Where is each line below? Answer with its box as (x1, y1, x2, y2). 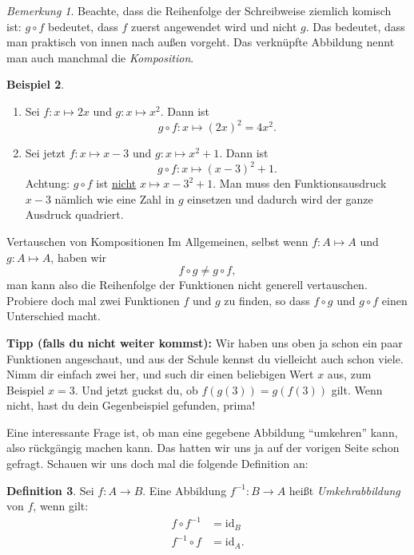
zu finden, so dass (224, 291, 310, 308)
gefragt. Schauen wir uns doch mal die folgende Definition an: (6, 455, 309, 472)
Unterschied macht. (6, 307, 101, 324)
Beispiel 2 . (6, 76, 65, 93)
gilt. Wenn (331, 381, 383, 398)
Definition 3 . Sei (6, 482, 94, 498)
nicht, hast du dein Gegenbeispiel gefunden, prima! (6, 397, 256, 414)
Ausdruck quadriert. (25, 206, 124, 223)
